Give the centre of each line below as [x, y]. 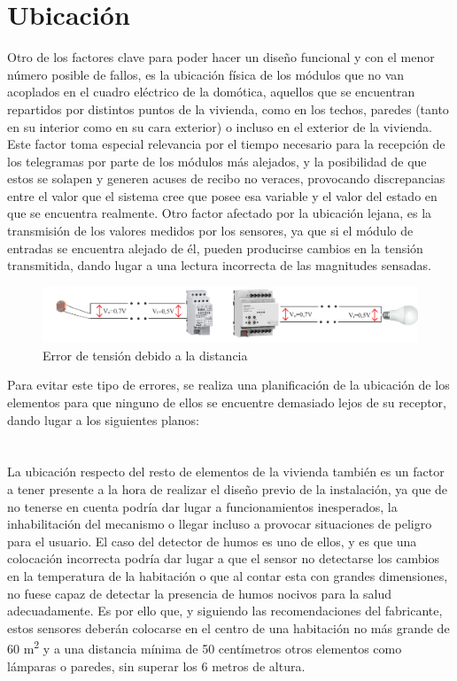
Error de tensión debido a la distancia [145, 355]
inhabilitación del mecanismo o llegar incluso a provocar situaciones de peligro [220, 524]
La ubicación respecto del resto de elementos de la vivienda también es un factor [226, 472]
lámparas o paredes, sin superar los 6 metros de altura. [156, 666]
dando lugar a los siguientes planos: [103, 419]
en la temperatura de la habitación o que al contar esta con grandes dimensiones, [228, 575]
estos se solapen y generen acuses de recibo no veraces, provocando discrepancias [226, 178]
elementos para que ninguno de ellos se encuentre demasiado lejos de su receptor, [227, 402]
